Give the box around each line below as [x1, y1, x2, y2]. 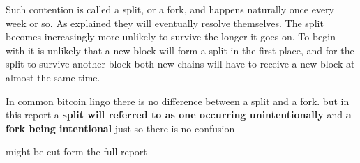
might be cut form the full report [6, 144, 147, 159]
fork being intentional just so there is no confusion [6, 121, 235, 135]
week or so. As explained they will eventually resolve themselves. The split [6, 15, 324, 30]
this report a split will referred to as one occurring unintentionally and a [6, 107, 352, 122]
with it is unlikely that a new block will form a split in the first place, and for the [6, 42, 354, 57]
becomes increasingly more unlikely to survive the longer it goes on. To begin [6, 29, 336, 44]
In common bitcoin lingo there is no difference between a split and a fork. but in [6, 93, 350, 108]
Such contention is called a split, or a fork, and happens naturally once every [6, 2, 334, 16]
